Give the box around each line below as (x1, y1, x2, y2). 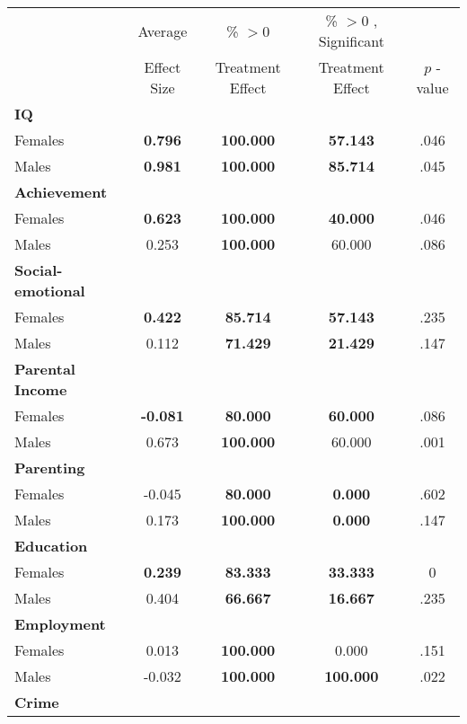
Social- (14, 260, 63, 280)
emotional (14, 280, 85, 301)
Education (14, 535, 88, 556)
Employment (14, 614, 106, 634)
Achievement (14, 181, 108, 202)
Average (137, 20, 188, 41)
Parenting (14, 457, 85, 478)
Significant (318, 31, 385, 51)
